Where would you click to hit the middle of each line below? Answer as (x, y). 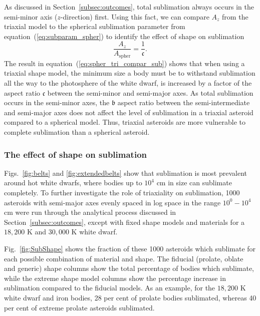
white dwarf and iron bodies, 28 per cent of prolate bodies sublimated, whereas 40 (130, 297)
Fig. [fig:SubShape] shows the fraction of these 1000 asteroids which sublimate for (130, 249)
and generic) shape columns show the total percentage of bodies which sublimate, (129, 268)
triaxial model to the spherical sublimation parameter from (95, 26)
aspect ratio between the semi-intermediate (184, 102)
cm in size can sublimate (194, 183)
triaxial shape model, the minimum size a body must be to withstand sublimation (130, 73)
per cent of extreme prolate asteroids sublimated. (79, 307)
